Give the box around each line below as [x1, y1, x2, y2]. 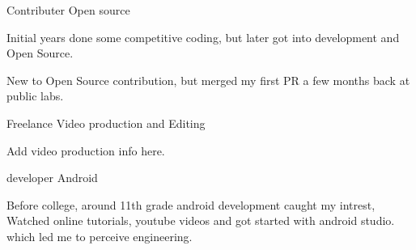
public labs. [6, 87, 64, 104]
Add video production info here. [6, 142, 165, 159]
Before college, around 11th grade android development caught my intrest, [6, 196, 376, 213]
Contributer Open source [6, 2, 130, 18]
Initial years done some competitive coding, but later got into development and [6, 28, 400, 45]
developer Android [6, 169, 98, 186]
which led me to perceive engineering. [6, 227, 193, 244]
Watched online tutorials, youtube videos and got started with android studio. [6, 212, 395, 229]
